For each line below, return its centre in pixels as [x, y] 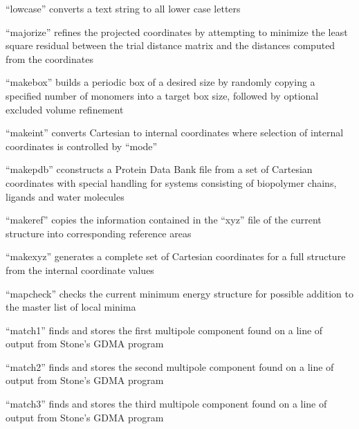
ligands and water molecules [65, 196]
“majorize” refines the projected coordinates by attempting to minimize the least [177, 31]
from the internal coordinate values [80, 270]
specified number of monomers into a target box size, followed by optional [162, 95]
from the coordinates [49, 58]
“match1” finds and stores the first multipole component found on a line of [164, 330]
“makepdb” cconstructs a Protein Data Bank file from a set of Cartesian [159, 169]
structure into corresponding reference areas [99, 233]
